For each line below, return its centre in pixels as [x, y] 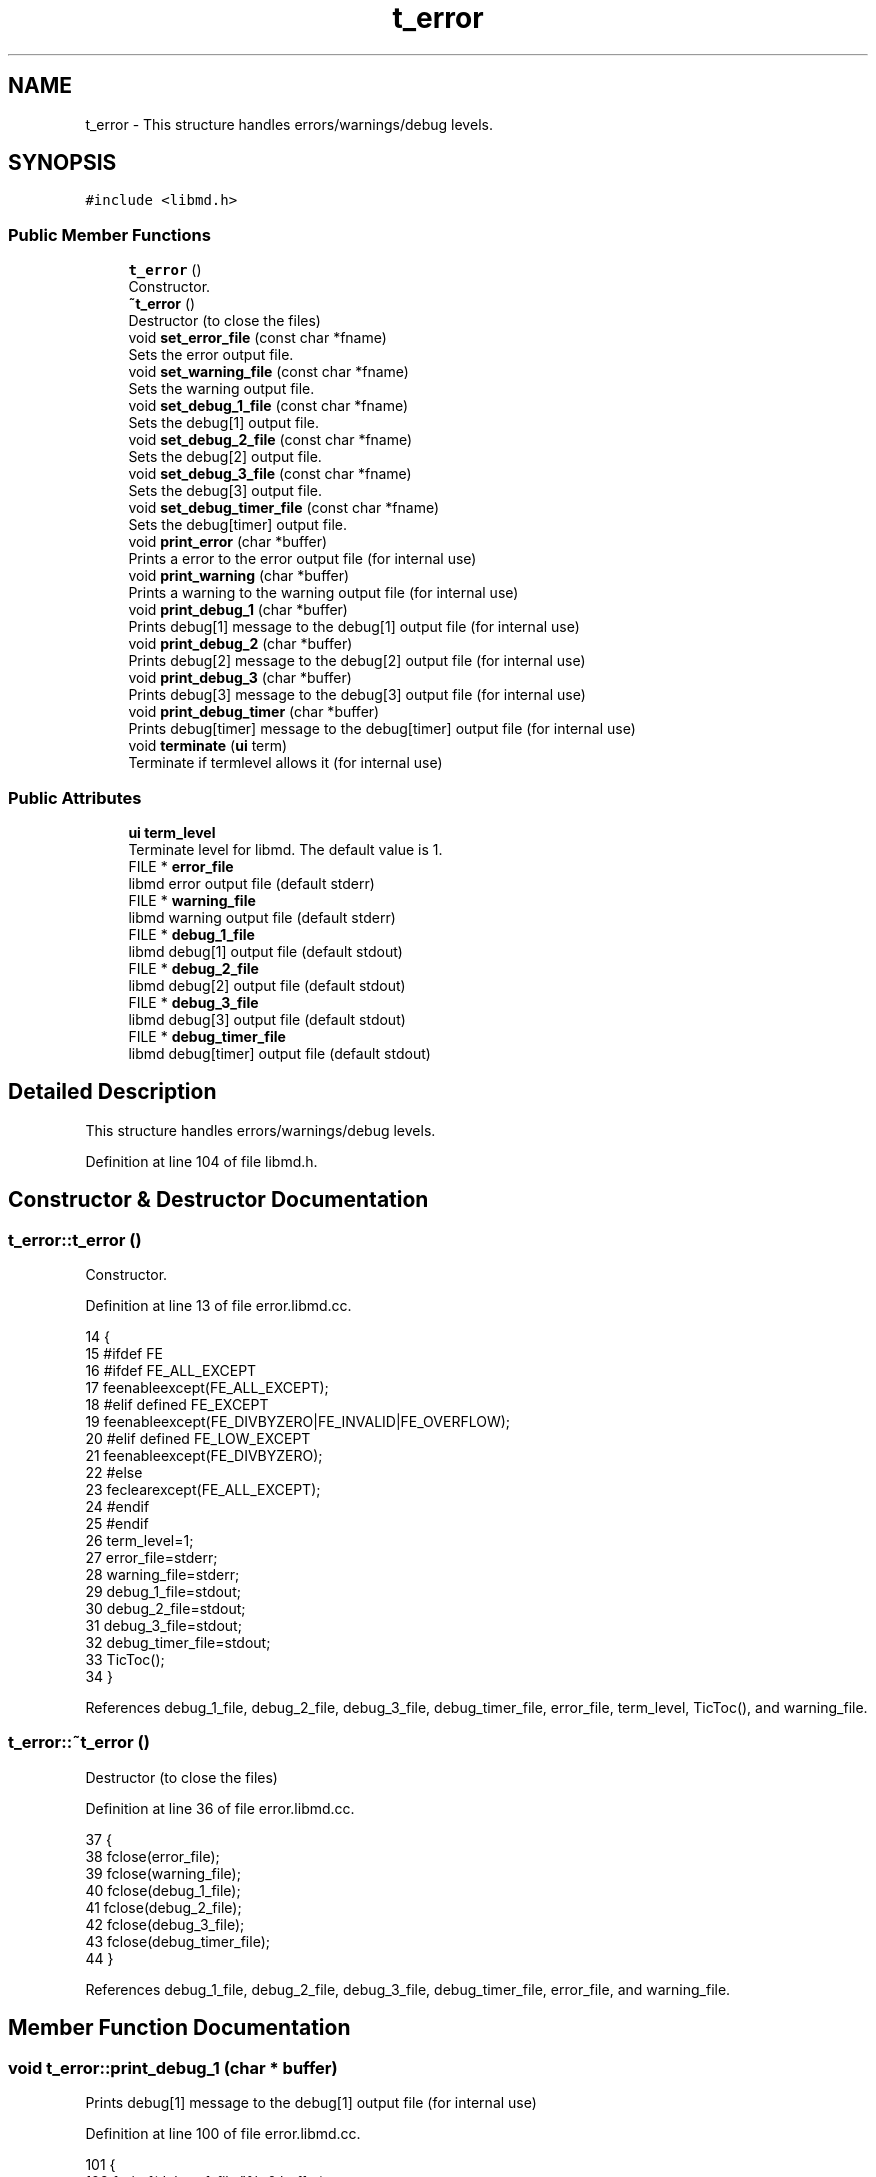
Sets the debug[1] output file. [224, 423]
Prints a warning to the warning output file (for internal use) [323, 593]
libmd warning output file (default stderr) [262, 917]
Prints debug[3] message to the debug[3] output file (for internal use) [357, 695]
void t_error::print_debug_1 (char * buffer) [173, 2067]
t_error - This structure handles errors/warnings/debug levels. [289, 124]
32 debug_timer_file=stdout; [178, 1642]
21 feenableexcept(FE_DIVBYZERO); [204, 1455]
